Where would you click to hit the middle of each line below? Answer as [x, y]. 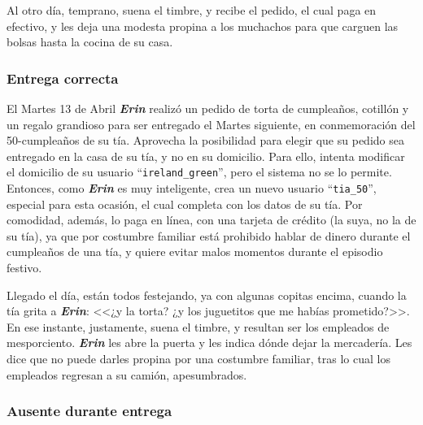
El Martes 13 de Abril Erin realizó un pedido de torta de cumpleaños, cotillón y [208, 108]
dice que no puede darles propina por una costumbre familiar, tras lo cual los [198, 359]
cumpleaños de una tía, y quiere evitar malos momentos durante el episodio [195, 252]
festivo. [24, 268]
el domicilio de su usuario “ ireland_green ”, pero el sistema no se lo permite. [199, 172]
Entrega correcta [63, 78]
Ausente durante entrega [89, 411]
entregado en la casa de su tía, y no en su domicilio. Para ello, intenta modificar [206, 156]
